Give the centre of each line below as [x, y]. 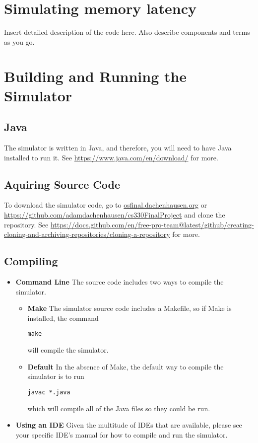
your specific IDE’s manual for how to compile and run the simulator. [122, 434]
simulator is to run [56, 376]
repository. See [26, 224]
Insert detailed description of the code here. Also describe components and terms [127, 32]
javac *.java [49, 392]
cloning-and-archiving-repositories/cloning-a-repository [87, 234]
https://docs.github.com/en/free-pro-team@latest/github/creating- [152, 224]
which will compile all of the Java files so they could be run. [119, 408]
